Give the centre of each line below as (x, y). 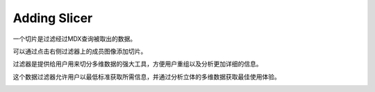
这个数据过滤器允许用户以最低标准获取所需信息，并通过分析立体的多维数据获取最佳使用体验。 (147, 77)
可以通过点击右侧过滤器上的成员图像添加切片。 (80, 51)
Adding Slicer (53, 18)
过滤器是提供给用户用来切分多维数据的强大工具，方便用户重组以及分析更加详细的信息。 (137, 64)
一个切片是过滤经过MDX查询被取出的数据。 (75, 39)
